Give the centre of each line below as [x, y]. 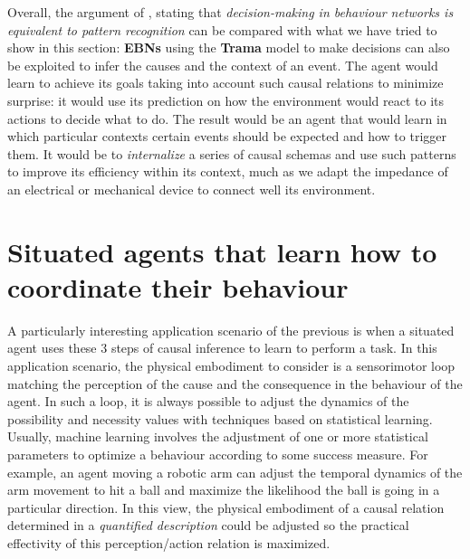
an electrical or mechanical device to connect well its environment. [192, 189]
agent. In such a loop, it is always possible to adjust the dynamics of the [208, 401]
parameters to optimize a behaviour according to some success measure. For [218, 454]
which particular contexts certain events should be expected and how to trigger [227, 136]
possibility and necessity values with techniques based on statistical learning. [220, 418]
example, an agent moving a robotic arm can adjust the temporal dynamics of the [235, 472]
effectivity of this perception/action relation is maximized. [169, 542]
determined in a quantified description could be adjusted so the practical [208, 525]
